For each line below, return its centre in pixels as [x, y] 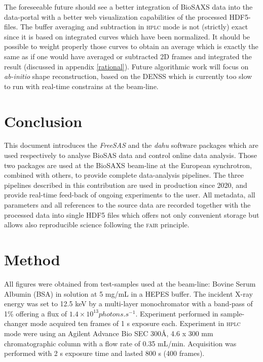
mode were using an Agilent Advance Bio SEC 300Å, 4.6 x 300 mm [109, 333]
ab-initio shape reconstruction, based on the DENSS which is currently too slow [128, 76]
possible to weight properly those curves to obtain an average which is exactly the [131, 46]
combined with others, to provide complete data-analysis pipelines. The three [124, 175]
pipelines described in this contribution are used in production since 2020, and [126, 185]
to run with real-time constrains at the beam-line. [81, 86]
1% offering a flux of [36, 313]
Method [32, 259]
